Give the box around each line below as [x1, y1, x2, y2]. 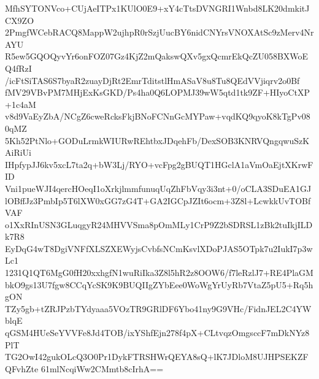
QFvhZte [5, 362, 39, 375]
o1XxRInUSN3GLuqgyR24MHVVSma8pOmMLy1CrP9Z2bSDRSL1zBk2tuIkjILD [5, 218, 313, 231]
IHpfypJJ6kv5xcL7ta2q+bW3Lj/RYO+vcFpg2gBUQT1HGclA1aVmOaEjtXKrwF [5, 158, 313, 170]
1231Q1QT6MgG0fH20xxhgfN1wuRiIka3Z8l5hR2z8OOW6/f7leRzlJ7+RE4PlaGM [5, 266, 313, 279]
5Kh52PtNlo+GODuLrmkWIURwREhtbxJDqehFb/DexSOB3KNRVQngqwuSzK [5, 134, 310, 147]
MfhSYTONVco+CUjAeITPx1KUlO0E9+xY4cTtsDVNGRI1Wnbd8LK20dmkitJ [5, 2, 310, 14]
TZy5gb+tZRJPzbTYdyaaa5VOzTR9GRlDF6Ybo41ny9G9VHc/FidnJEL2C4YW [5, 302, 312, 315]
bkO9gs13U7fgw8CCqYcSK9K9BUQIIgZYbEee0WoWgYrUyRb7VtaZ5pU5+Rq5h [5, 278, 313, 291]
